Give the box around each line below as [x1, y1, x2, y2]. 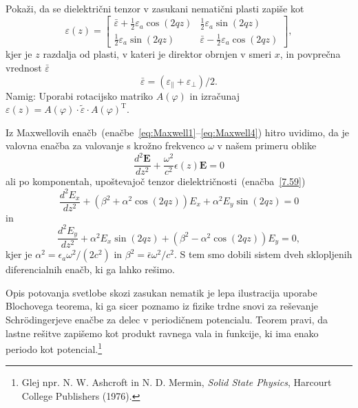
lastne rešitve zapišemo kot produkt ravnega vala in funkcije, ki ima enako [6, 325, 319, 340]
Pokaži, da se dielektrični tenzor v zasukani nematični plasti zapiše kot [6, 1, 304, 15]
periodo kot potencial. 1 [6, 340, 103, 356]
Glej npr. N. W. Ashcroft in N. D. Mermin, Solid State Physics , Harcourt [21, 375, 332, 389]
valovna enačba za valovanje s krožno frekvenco [6, 138, 205, 153]
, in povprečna [280, 47, 341, 61]
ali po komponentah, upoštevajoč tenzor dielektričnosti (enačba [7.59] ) [6, 174, 306, 189]
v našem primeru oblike [217, 138, 317, 153]
